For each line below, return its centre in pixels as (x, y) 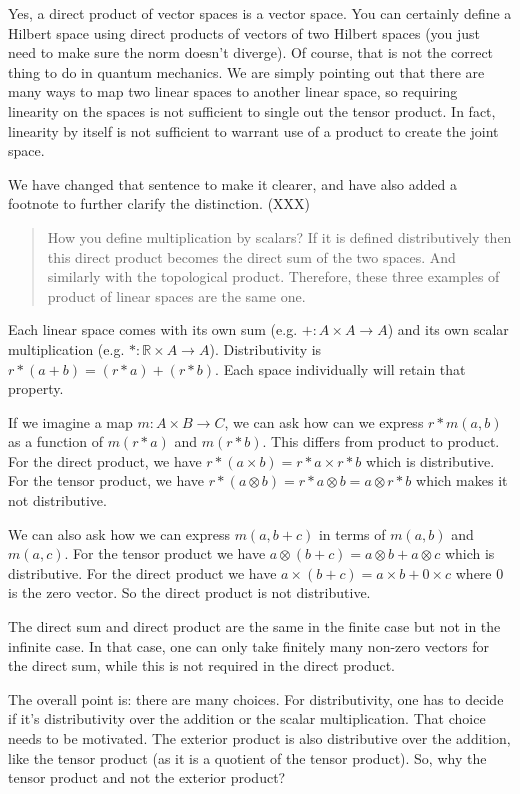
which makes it (462, 480)
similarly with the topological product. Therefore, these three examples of (273, 276)
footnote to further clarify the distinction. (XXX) (159, 203)
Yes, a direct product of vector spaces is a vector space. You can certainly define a (260, 13)
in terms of (352, 533)
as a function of (55, 441)
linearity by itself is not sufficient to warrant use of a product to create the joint (253, 130)
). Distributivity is (265, 348)
